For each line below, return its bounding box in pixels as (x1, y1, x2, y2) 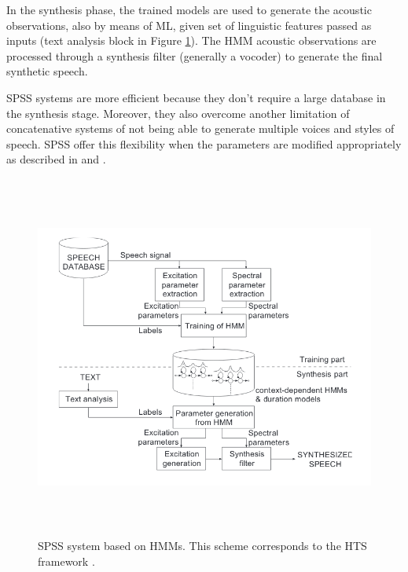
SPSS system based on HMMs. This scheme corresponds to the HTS (38, 537, 367, 554)
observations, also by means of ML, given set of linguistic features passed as (6, 16, 372, 33)
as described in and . (6, 151, 106, 167)
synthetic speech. (6, 63, 88, 79)
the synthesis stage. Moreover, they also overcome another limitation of (6, 104, 350, 121)
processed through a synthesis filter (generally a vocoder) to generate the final (6, 47, 383, 64)
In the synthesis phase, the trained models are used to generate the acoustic (6, 2, 372, 17)
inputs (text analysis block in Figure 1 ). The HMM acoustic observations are (6, 32, 377, 49)
